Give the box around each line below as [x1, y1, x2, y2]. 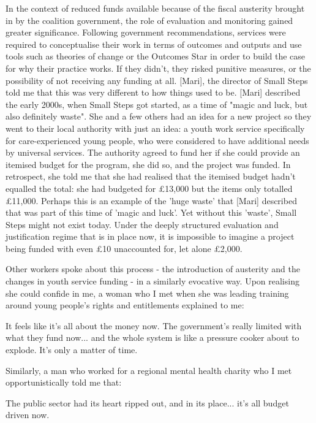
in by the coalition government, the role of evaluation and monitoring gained [6, 13, 293, 26]
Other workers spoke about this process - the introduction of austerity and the [6, 262, 300, 275]
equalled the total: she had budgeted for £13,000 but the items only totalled [6, 181, 293, 194]
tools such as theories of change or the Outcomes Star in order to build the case [6, 50, 306, 63]
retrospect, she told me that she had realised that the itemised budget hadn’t [6, 170, 296, 183]
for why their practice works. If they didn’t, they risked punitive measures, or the [6, 61, 311, 74]
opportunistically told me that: [6, 376, 122, 389]
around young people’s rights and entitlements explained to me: [6, 299, 244, 311]
